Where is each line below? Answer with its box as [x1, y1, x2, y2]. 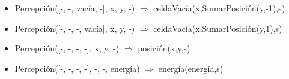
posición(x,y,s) [138, 42, 190, 54]
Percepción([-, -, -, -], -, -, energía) [14, 62, 140, 74]
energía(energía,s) [158, 62, 224, 74]
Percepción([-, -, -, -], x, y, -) [14, 42, 120, 54]
